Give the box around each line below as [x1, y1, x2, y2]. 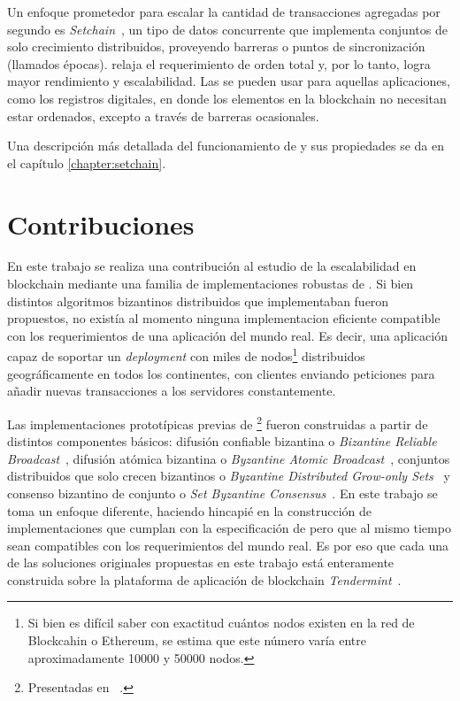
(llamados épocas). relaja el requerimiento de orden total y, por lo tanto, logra [7, 54, 431, 73]
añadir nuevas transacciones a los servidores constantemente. [7, 381, 336, 400]
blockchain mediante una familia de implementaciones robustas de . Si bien [7, 274, 414, 293]
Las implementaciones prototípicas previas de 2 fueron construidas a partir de [7, 412, 428, 433]
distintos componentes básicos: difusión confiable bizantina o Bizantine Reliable [7, 432, 437, 451]
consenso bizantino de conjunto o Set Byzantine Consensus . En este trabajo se [7, 483, 438, 502]
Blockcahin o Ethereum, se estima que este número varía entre [27, 631, 367, 650]
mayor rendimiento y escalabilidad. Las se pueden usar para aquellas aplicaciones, [7, 72, 450, 90]
